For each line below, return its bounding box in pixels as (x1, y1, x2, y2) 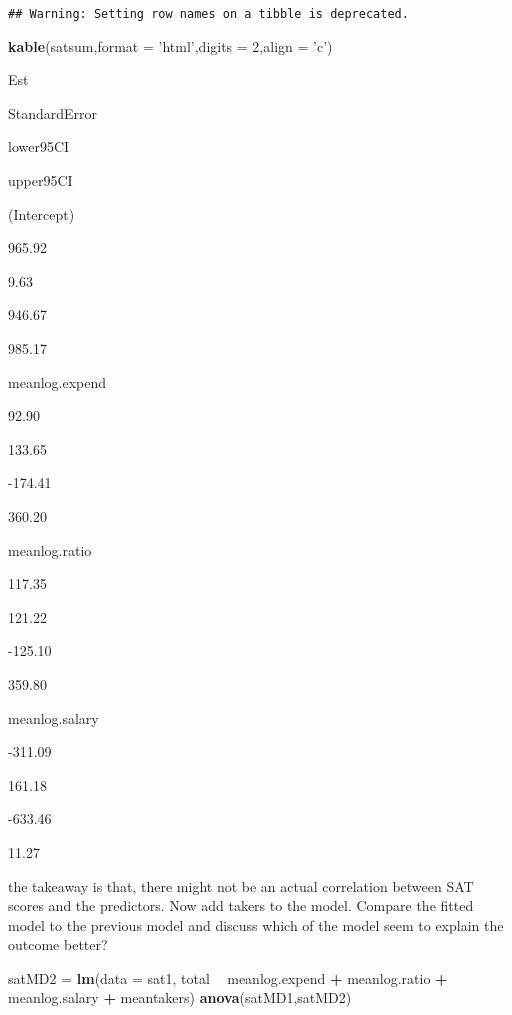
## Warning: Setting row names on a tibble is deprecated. (8, 7, 409, 21)
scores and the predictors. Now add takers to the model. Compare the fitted (8, 895, 474, 916)
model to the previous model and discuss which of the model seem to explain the (8, 914, 504, 935)
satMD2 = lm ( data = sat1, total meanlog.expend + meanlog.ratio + (8, 967, 448, 988)
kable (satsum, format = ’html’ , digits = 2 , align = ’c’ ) (8, 35, 333, 56)
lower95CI (8, 136, 70, 157)
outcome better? (8, 934, 108, 955)
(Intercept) (8, 203, 75, 224)
